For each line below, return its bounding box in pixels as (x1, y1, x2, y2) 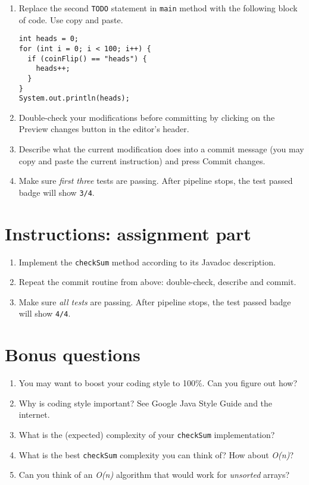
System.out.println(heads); (18, 94, 130, 103)
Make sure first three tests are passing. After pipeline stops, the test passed (18, 174, 293, 187)
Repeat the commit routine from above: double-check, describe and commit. (18, 276, 296, 288)
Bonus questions (5, 342, 141, 367)
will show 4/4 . (18, 307, 71, 320)
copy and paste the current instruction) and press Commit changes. (18, 154, 266, 167)
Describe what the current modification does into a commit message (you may (18, 143, 304, 155)
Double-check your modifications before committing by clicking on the (18, 111, 275, 123)
